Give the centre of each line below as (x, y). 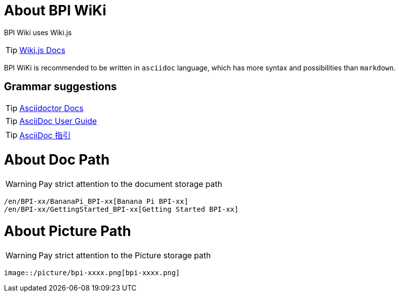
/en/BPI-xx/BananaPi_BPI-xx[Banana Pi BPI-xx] (96, 202)
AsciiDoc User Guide (58, 121)
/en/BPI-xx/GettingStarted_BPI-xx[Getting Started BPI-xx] (121, 209)
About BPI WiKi (55, 10)
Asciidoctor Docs (51, 108)
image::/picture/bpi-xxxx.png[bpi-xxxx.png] (92, 272)
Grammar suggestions (61, 87)
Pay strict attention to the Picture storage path (125, 255)
